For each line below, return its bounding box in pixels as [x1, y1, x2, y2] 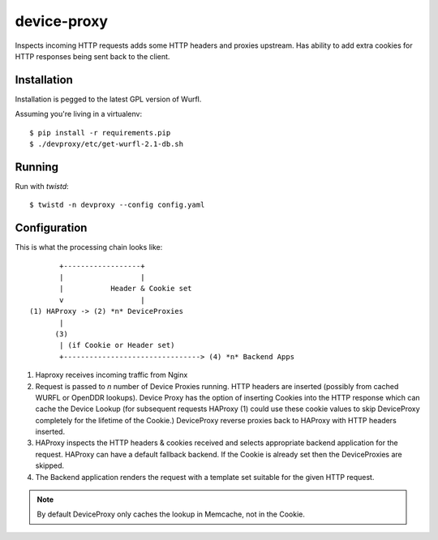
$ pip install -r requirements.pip [29, 128, 171, 137]
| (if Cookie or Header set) [59, 341, 175, 350]
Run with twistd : [15, 181, 69, 191]
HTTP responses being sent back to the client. [15, 51, 170, 61]
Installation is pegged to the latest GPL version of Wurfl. [15, 94, 202, 104]
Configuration [15, 221, 88, 235]
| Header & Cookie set [59, 284, 192, 294]
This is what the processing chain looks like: [15, 242, 163, 252]
